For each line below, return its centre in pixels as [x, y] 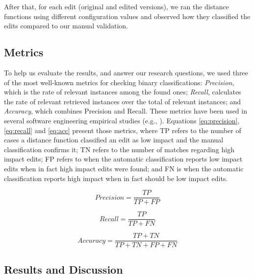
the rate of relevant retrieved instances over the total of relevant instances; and [123, 101]
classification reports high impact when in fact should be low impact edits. [116, 178]
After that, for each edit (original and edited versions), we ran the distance [116, 6]
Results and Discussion [63, 269]
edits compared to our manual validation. [66, 26]
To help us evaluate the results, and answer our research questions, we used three [126, 72]
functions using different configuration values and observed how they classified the [127, 16]
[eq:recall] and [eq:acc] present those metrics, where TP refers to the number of [123, 130]
